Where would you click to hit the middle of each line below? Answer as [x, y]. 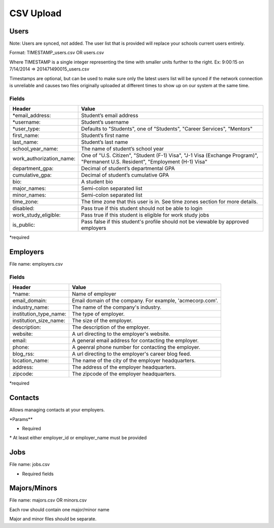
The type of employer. [98, 314]
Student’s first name [105, 135]
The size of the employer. [102, 321]
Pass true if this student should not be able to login [142, 208]
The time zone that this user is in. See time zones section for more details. [169, 202]
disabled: [24, 208]
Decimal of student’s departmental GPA [128, 168]
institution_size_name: [39, 321]
